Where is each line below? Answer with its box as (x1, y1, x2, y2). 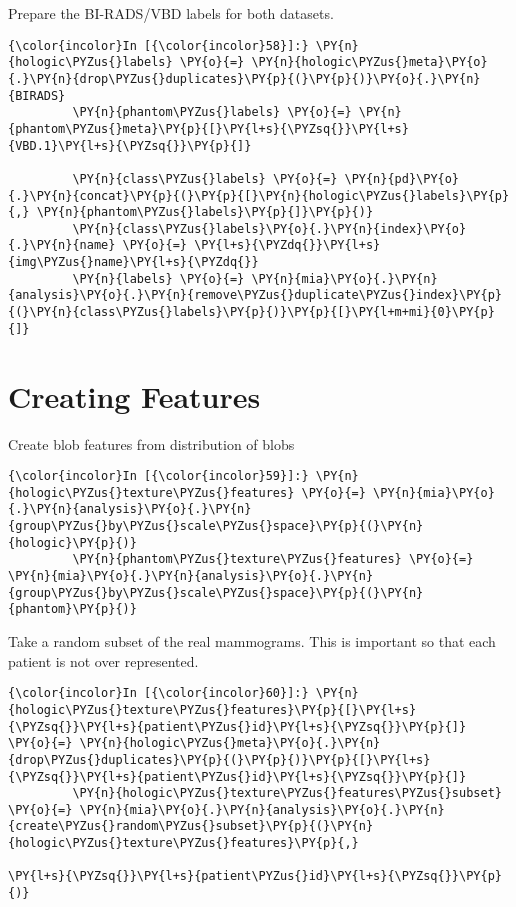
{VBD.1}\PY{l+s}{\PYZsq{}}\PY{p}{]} (8, 138, 252, 153)
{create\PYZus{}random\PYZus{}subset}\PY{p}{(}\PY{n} (8, 819, 374, 834)
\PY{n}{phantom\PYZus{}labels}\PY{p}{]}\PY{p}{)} (36, 205, 374, 220)
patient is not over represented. (8, 650, 199, 671)
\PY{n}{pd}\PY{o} (344, 171, 460, 186)
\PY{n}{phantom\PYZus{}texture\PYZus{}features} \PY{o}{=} (72, 552, 474, 567)
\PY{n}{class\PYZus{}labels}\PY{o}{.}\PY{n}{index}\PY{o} (72, 221, 467, 236)
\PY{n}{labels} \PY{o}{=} (72, 271, 245, 286)
